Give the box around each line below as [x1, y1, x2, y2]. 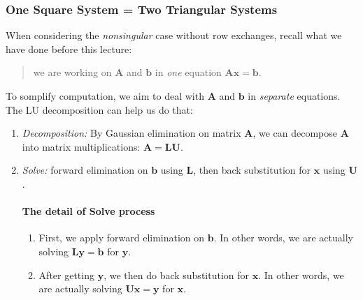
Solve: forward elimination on [22, 163, 148, 177]
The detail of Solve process [22, 204, 155, 218]
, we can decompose [252, 126, 337, 140]
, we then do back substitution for [104, 267, 250, 282]
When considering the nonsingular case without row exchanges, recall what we [6, 28, 342, 43]
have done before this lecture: [6, 41, 132, 56]
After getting [38, 267, 94, 282]
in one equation [155, 65, 222, 80]
